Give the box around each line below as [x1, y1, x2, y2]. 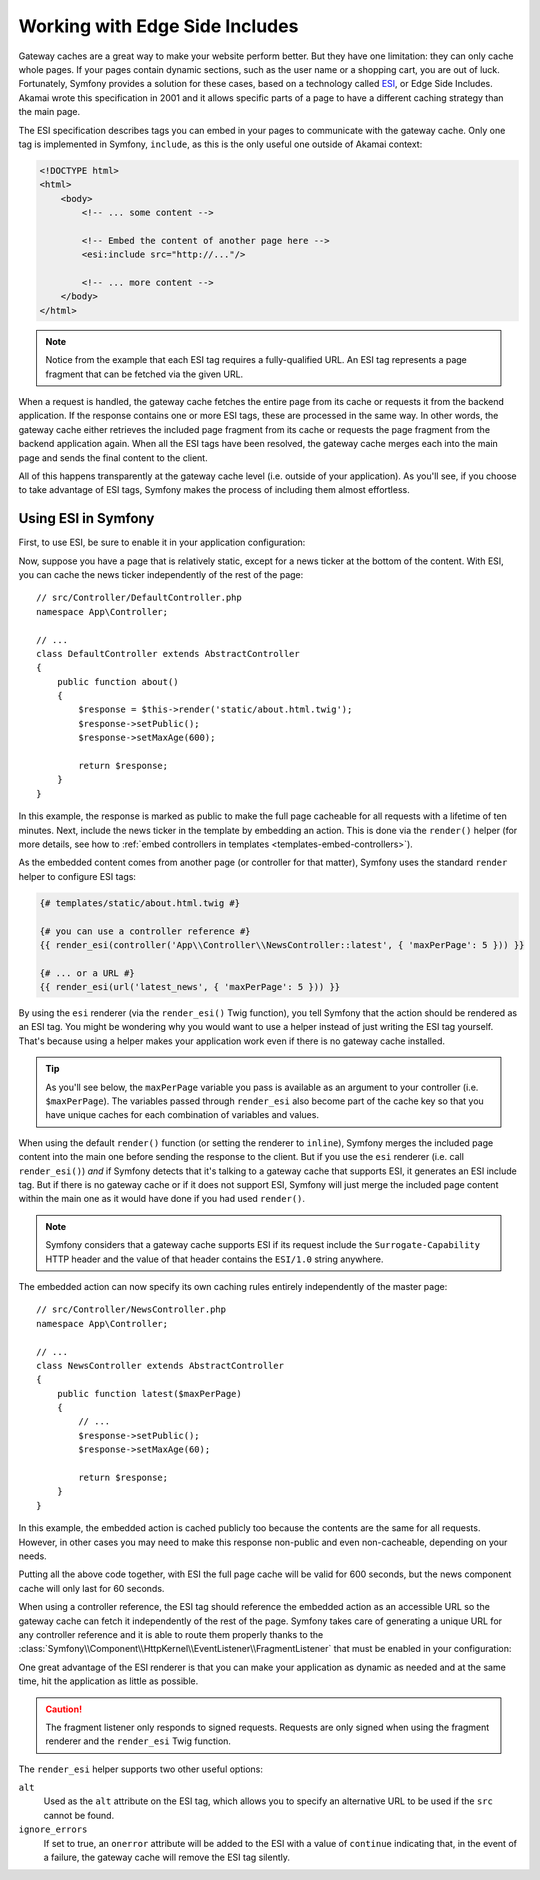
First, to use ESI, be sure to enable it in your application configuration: [18, 536, 306, 549]
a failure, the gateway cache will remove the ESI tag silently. [43, 1851, 290, 1864]
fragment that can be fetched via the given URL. [45, 368, 244, 380]
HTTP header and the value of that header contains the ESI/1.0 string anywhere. [45, 1253, 384, 1265]
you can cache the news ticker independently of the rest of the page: [18, 568, 304, 580]
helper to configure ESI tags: [18, 870, 137, 882]
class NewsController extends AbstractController [36, 1360, 285, 1371]
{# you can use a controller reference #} [39, 925, 251, 937]
